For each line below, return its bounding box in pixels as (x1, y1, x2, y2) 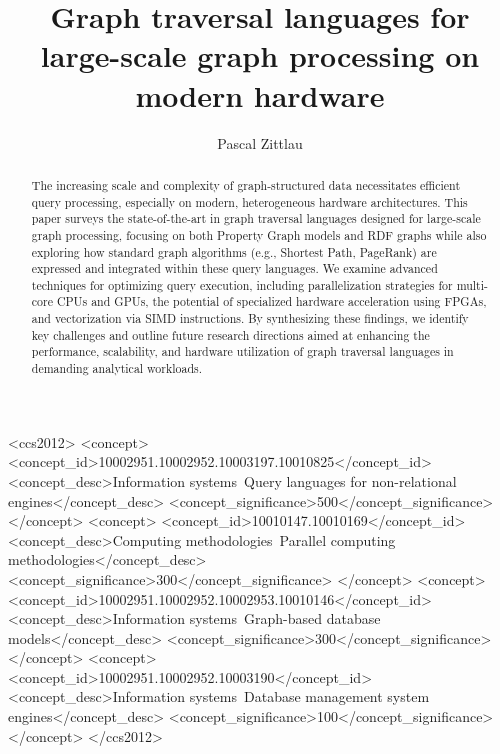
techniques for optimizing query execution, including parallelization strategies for (31, 276, 453, 293)
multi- (456, 276, 489, 293)
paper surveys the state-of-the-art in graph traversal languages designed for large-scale (31, 210, 481, 227)
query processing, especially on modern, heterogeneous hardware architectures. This (31, 193, 468, 210)
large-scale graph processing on (40, 35, 480, 76)
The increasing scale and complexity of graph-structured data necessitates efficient (31, 176, 461, 193)
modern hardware (135, 74, 385, 115)
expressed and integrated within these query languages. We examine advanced (31, 260, 438, 277)
